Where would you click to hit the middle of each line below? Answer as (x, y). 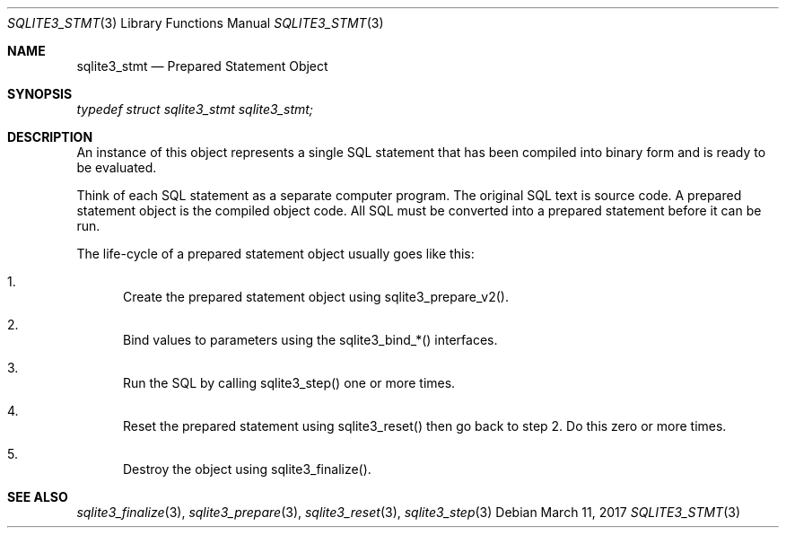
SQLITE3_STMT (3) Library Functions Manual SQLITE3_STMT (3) (196, 23)
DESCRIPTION (50, 137)
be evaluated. (117, 167)
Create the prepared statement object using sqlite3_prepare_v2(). (316, 297)
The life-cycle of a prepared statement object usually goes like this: (275, 254)
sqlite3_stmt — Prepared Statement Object (202, 66)
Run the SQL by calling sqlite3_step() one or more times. (289, 383)
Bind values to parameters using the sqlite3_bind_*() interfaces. (310, 340)
